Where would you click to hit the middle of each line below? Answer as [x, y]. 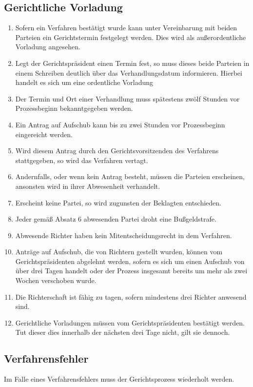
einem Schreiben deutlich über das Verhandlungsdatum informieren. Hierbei [129, 72]
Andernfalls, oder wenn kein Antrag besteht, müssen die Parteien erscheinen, [130, 176]
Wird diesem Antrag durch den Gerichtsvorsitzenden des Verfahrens [117, 151]
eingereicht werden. [44, 134]
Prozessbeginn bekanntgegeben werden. [74, 108]
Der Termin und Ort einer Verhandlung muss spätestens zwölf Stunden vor [127, 98]
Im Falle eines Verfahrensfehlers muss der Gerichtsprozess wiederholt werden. [119, 379]
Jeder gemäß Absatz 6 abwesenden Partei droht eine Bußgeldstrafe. [116, 219]
